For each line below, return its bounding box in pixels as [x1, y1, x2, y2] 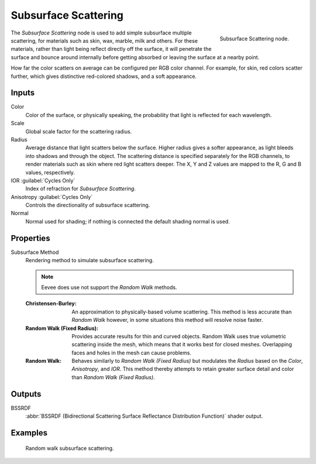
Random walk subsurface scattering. [25, 445, 114, 452]
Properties [11, 233, 50, 243]
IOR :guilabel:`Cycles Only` [11, 177, 75, 184]
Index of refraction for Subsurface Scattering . [25, 185, 136, 193]
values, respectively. [25, 169, 75, 176]
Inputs [11, 88, 35, 98]
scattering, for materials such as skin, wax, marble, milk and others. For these [11, 37, 198, 44]
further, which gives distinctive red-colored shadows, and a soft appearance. [11, 73, 197, 80]
